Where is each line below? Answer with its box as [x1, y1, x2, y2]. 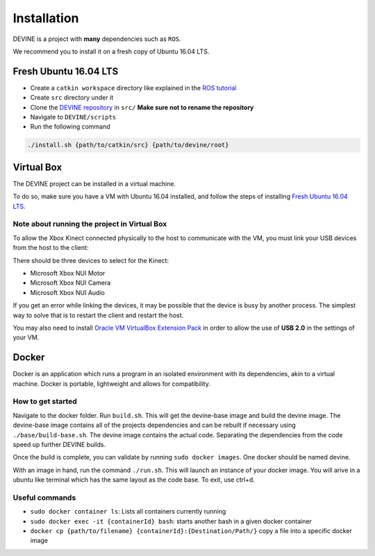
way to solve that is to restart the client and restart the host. [12, 311, 184, 319]
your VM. [12, 333, 40, 342]
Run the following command [30, 122, 110, 131]
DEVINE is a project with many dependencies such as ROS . [12, 35, 181, 43]
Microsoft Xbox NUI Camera [30, 278, 111, 287]
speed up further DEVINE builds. [12, 440, 106, 448]
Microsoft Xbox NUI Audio [30, 288, 106, 296]
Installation [12, 10, 79, 26]
